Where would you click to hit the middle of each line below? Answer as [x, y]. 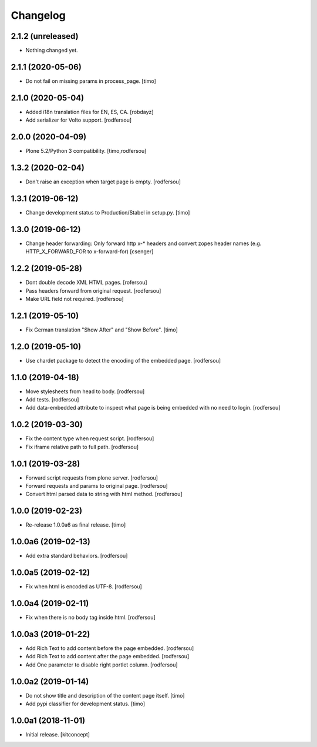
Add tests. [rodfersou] [52, 400]
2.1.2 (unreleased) [45, 36]
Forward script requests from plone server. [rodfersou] [92, 478]
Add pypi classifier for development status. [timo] [85, 704]
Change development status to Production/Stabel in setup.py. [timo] [108, 212]
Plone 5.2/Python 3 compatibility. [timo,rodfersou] [86, 151]
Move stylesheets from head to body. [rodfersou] [85, 391]
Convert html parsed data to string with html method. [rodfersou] [104, 494]
